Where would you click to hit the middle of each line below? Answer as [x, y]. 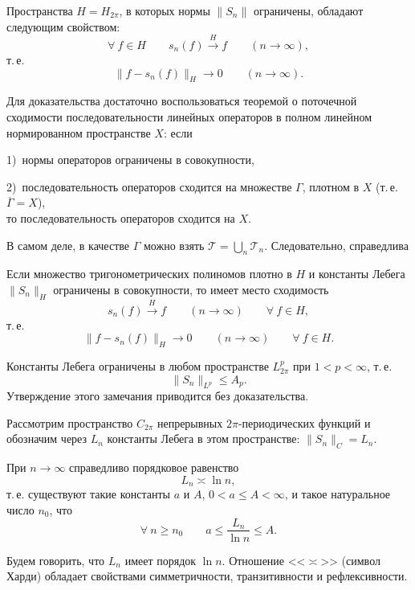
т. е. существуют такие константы [88, 494]
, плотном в [331, 186]
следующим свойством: [63, 26]
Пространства [40, 10]
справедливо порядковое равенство [154, 467]
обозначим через [47, 438]
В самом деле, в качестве [68, 245]
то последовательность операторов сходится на [121, 217]
